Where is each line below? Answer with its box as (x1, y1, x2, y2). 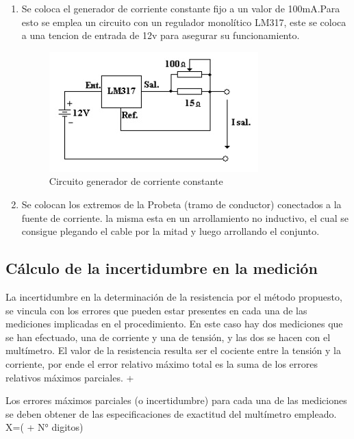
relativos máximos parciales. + (5, 370, 134, 384)
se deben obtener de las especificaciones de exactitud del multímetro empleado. (5, 406, 337, 421)
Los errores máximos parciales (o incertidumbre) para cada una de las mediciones (5, 393, 347, 407)
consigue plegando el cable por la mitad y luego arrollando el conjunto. (21, 224, 320, 238)
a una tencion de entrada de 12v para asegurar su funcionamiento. (21, 28, 300, 42)
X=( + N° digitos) (5, 420, 84, 434)
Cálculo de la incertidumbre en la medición (5, 258, 318, 279)
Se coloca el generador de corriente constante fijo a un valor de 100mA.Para (21, 1, 340, 15)
